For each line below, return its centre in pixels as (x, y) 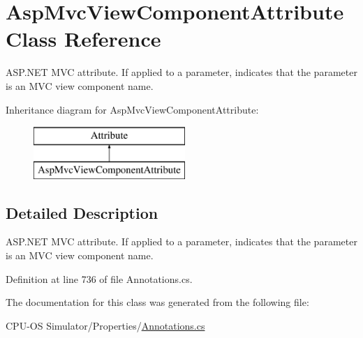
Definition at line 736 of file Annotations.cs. (99, 278)
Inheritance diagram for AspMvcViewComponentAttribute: (132, 109)
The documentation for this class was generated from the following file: (157, 302)
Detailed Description (82, 212)
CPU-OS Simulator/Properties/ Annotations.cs (105, 325)
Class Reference (83, 39)
